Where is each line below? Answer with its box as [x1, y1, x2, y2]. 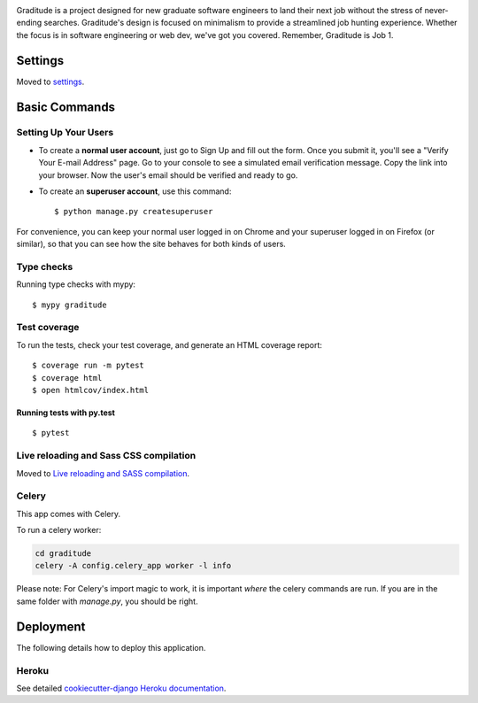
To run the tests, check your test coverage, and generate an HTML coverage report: [16, 339, 323, 350]
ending [16, 18, 42, 28]
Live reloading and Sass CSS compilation [16, 450, 197, 462]
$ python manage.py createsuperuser [54, 206, 213, 217]
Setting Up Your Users [16, 127, 114, 139]
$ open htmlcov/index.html [32, 385, 150, 396]
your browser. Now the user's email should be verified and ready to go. [38, 169, 298, 181]
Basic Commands [16, 99, 115, 114]
